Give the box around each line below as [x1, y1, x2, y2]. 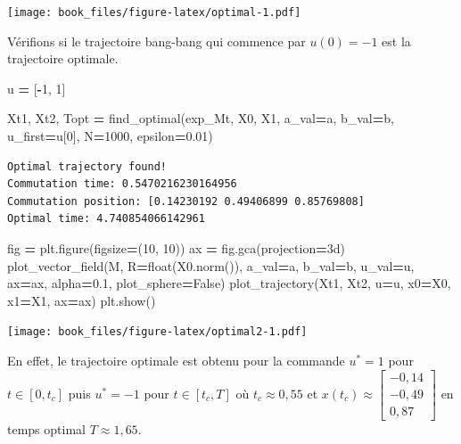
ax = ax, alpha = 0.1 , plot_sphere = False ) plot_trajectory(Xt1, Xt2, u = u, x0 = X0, [7, 274, 451, 292]
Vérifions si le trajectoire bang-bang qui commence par [7, 31, 306, 50]
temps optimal [7, 419, 86, 438]
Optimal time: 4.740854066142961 [7, 212, 205, 226]
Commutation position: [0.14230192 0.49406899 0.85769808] [7, 194, 365, 208]
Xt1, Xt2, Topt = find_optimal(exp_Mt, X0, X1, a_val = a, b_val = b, [7, 109, 394, 127]
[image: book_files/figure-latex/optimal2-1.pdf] [7, 325, 308, 339]
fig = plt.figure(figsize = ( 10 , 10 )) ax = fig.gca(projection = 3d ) [7, 239, 345, 257]
